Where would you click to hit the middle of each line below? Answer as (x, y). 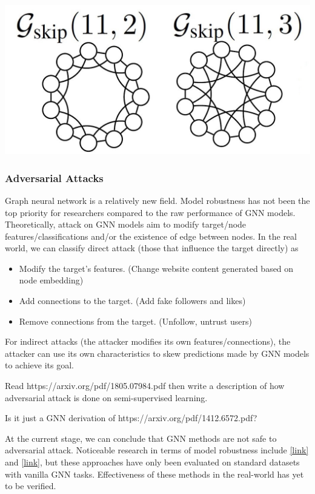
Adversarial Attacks (54, 178)
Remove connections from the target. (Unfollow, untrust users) (135, 321)
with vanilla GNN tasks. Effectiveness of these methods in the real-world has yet (154, 474)
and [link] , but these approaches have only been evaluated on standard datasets (152, 462)
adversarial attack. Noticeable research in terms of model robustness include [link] (157, 450)
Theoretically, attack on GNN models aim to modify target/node (126, 224)
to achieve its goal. (40, 365)
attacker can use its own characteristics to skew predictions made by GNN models (157, 353)
